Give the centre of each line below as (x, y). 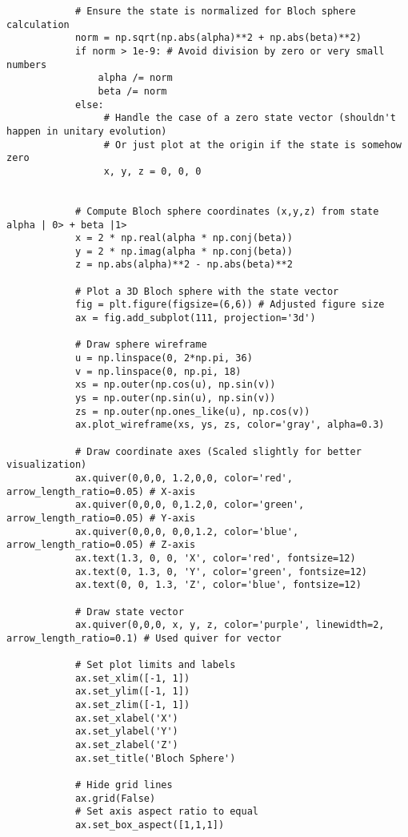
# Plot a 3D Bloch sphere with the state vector (207, 291)
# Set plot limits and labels (155, 665)
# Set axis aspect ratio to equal (166, 812)
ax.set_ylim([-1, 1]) (132, 692)
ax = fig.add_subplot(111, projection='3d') (195, 318)
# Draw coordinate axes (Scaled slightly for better (218, 451)
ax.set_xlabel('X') (126, 718)
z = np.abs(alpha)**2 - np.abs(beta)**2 (184, 265)
